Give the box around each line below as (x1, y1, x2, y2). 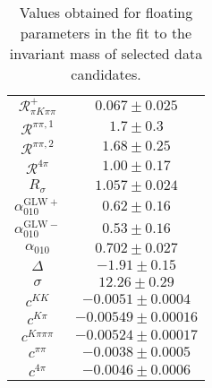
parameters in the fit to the (20, 22, 192, 43)
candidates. (71, 64, 141, 84)
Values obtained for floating (19, 2, 193, 22)
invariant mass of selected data (9, 43, 203, 64)
